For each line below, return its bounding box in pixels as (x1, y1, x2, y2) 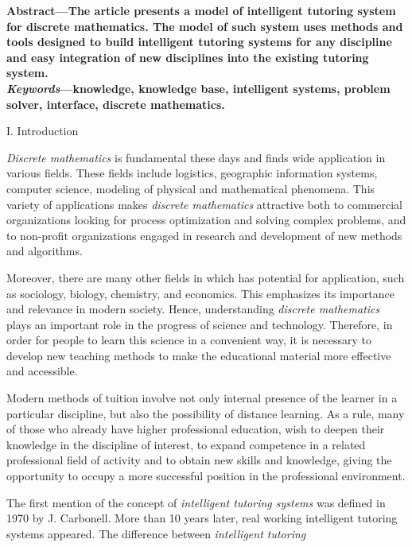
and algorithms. (6, 242, 83, 259)
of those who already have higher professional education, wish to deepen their (6, 421, 385, 437)
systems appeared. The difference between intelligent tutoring (6, 525, 306, 541)
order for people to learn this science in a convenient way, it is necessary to (6, 332, 372, 348)
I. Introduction (6, 122, 79, 139)
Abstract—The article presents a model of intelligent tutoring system (6, 2, 396, 18)
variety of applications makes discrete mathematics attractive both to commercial (6, 196, 403, 212)
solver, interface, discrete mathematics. (6, 95, 225, 112)
